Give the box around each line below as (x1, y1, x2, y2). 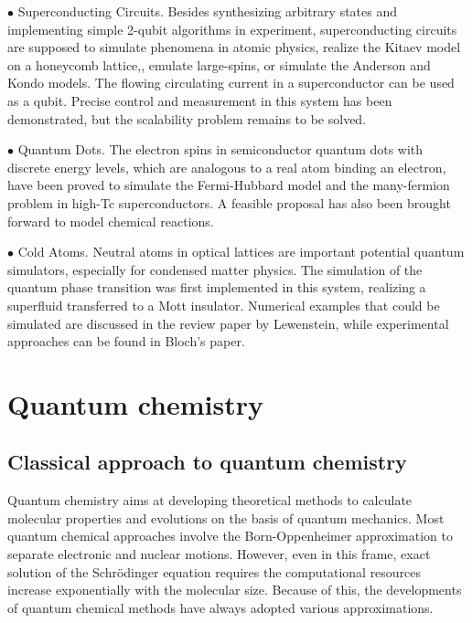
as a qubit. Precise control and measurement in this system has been (7, 90, 392, 110)
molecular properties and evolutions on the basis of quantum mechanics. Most (7, 508, 445, 527)
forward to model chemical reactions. (7, 211, 214, 230)
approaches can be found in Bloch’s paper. (7, 332, 245, 351)
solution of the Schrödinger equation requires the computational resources (7, 562, 422, 581)
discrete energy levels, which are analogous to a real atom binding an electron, (7, 157, 446, 176)
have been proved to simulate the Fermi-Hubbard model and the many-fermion (7, 175, 450, 195)
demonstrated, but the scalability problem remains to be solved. (7, 109, 367, 128)
